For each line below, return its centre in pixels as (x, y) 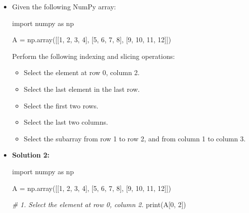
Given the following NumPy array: (64, 6)
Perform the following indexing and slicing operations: (93, 56)
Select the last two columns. (66, 122)
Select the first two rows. (61, 105)
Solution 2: (31, 155)
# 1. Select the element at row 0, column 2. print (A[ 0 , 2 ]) (99, 204)
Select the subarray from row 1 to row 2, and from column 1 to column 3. (135, 138)
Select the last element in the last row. (82, 89)
